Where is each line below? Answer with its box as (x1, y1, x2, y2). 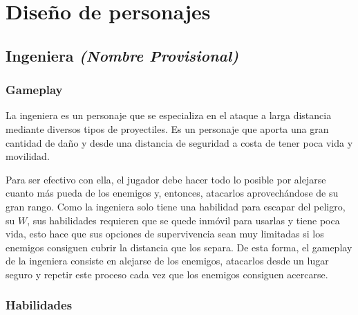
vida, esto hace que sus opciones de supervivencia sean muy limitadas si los (6, 226, 324, 241)
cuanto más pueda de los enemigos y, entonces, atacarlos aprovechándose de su (6, 186, 339, 200)
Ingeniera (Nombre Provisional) (6, 44, 239, 66)
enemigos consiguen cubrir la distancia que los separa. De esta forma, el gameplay (6, 240, 352, 254)
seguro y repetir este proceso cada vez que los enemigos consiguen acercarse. (6, 267, 328, 281)
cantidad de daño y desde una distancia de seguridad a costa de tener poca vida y (6, 135, 353, 150)
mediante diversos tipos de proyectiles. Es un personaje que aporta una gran (6, 121, 329, 136)
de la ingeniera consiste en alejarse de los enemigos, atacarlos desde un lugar (6, 253, 329, 268)
